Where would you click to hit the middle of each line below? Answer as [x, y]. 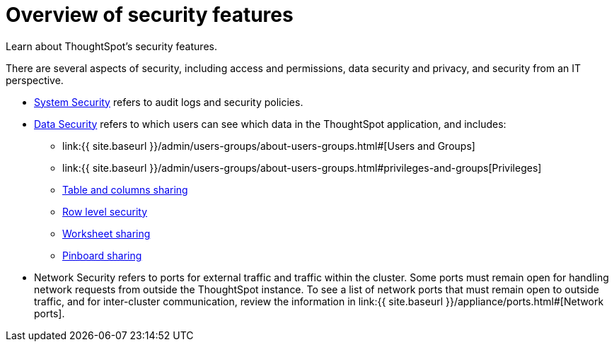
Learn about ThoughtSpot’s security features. [111, 46]
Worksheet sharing [106, 233]
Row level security [105, 211]
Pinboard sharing [102, 255]
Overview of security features [150, 15]
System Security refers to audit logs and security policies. [169, 102]
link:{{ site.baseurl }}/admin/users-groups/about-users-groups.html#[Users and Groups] [269, 146]
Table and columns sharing [125, 189]
